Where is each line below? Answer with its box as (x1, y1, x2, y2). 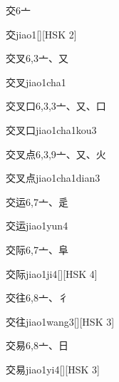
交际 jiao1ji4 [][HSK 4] (6, 266, 98, 281)
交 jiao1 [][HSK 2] (6, 26, 77, 41)
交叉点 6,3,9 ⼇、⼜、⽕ (6, 146, 106, 161)
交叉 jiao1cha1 (6, 74, 66, 89)
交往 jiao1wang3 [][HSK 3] (6, 314, 115, 329)
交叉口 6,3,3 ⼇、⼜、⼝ (6, 98, 106, 113)
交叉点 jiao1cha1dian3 (6, 170, 100, 185)
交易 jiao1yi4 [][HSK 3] (6, 361, 100, 376)
